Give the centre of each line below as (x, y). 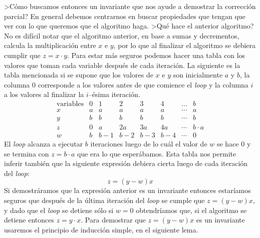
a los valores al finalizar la (44, 94)
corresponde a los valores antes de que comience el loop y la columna (143, 84)
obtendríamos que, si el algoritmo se (191, 210)
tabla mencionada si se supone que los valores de (79, 75)
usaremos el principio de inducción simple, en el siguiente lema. (101, 229)
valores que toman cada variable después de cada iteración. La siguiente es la (122, 65)
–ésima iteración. (114, 94)
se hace (228, 144)
